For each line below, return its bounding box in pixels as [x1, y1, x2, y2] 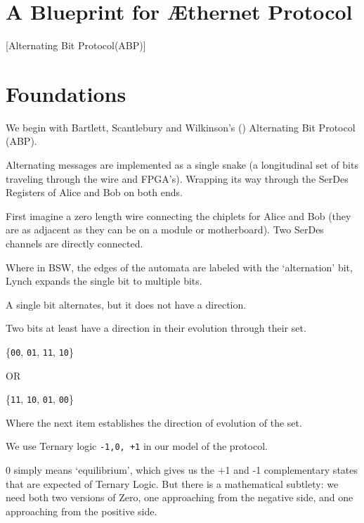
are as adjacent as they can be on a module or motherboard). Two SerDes [6, 222, 324, 237]
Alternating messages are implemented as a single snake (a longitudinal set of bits [6, 157, 358, 172]
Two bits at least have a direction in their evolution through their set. [6, 321, 306, 335]
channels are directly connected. [6, 236, 143, 250]
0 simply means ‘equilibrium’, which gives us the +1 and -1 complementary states [6, 463, 358, 477]
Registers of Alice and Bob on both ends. [6, 185, 183, 200]
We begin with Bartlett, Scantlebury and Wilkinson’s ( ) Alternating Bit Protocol [6, 120, 356, 134]
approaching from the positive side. [6, 503, 157, 518]
